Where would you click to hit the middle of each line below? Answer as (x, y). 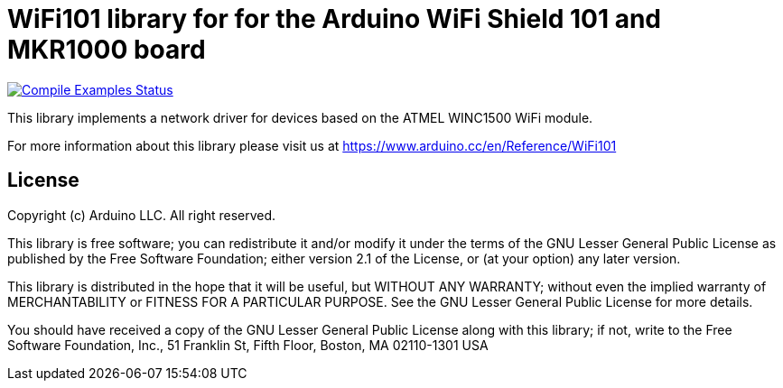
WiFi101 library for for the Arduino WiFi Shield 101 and (335, 19)
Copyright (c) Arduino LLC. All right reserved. (142, 215)
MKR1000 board (107, 50)
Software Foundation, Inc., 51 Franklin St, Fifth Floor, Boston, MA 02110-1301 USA (248, 345)
